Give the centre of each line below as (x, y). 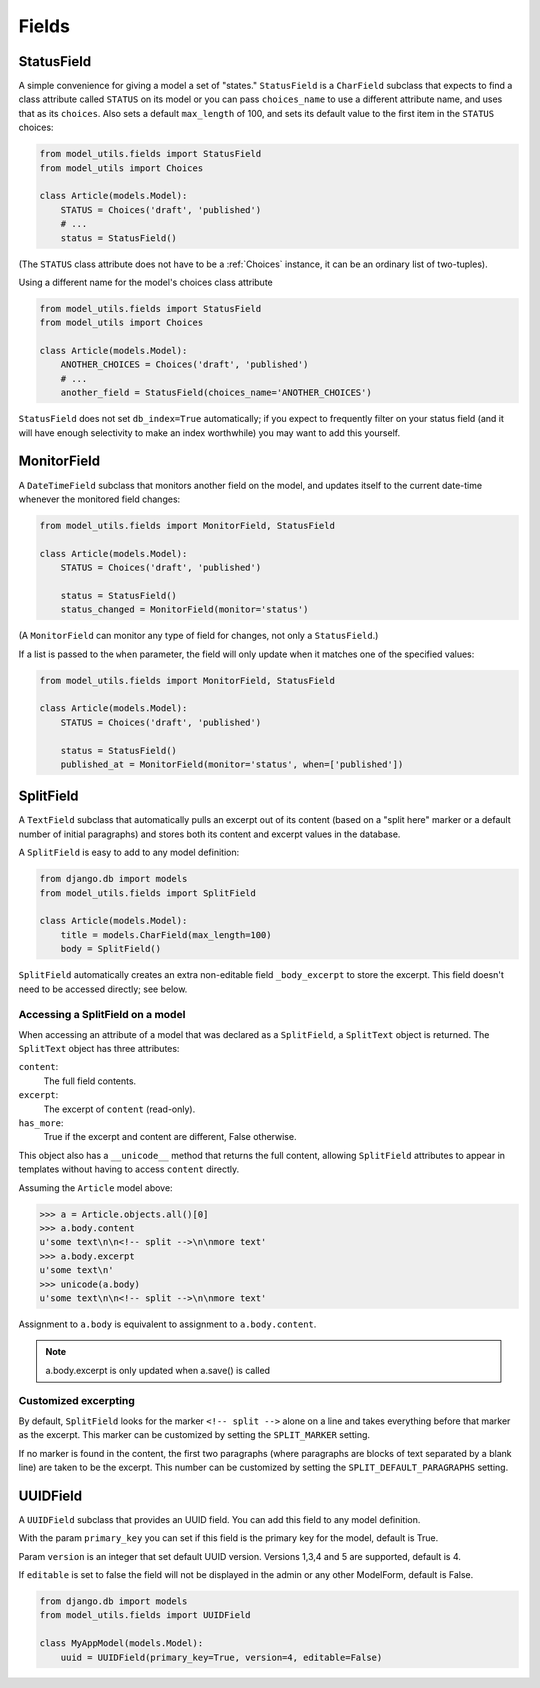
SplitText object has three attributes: (99, 1049)
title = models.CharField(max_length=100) (166, 934)
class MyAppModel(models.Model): (121, 1643)
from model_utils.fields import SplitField (148, 893)
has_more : (41, 1123)
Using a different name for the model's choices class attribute (146, 282)
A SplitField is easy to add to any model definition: (129, 852)
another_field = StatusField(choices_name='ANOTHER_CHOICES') (216, 393)
